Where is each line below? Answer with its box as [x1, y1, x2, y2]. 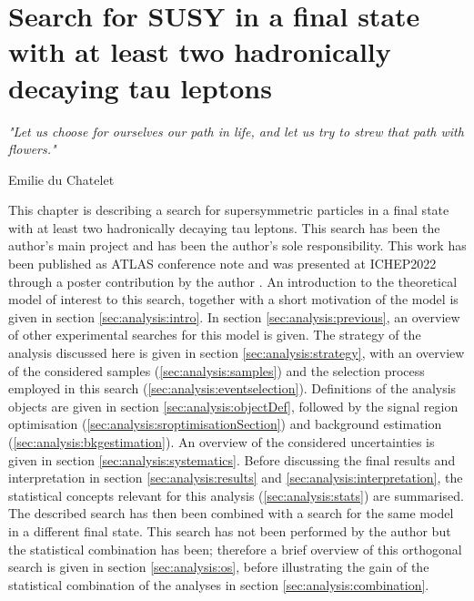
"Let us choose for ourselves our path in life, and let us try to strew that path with [8, 121, 464, 140]
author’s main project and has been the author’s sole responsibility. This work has [8, 236, 467, 255]
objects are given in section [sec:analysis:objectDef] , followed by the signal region [8, 396, 459, 415]
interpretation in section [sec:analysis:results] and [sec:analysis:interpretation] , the [8, 468, 463, 487]
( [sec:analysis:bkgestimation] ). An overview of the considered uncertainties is [8, 433, 435, 451]
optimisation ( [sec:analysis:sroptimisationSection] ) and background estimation [8, 414, 442, 433]
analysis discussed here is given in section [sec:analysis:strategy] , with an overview [8, 343, 465, 362]
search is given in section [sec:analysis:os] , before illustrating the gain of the [8, 557, 429, 576]
